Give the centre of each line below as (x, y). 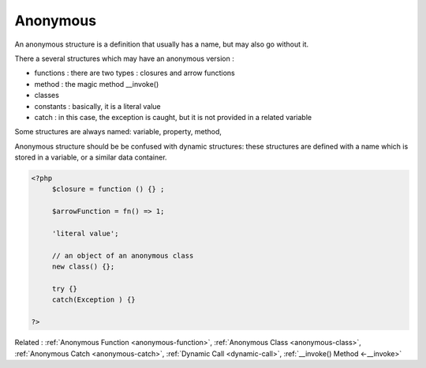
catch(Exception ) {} (93, 300)
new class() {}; (83, 267)
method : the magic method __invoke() (97, 84)
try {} (65, 289)
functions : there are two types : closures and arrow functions (135, 73)
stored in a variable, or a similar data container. (91, 157)
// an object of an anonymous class (123, 255)
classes (47, 96)
